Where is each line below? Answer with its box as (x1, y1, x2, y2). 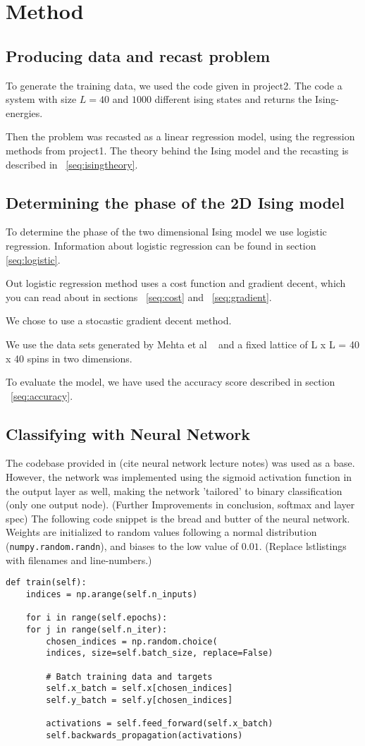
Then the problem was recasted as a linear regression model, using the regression (6, 129, 355, 144)
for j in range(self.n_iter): (25, 624, 168, 635)
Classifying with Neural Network (6, 422, 251, 444)
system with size (6, 92, 77, 106)
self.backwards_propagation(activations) (46, 730, 243, 740)
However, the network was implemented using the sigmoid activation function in (6, 470, 352, 484)
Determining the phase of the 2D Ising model (6, 191, 345, 213)
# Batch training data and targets (46, 671, 213, 682)
